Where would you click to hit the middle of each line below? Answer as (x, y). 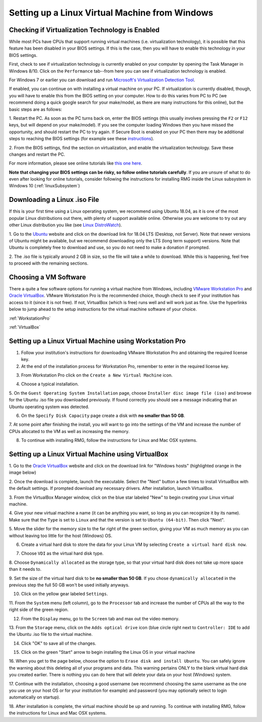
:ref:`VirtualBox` (25, 327)
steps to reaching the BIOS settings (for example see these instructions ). (82, 139)
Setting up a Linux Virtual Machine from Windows (111, 13)
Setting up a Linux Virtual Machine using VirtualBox (89, 454)
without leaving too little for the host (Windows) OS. (61, 536)
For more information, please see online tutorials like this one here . (76, 163)
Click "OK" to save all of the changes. (59, 643)
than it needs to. (25, 569)
